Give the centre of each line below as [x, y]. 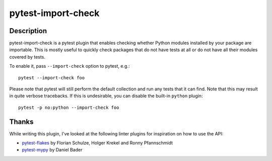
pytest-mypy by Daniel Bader [52, 150]
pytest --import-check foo [52, 77]
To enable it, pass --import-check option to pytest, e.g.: [70, 66]
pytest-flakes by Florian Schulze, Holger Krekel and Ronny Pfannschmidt [97, 143]
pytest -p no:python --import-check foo [69, 107]
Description [28, 31]
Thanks [21, 122]
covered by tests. [27, 57]
